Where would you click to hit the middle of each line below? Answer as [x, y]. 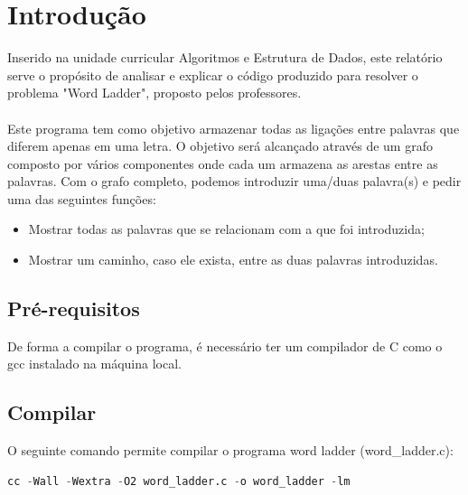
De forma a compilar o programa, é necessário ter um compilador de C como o [225, 346]
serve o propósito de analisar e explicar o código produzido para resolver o [213, 75]
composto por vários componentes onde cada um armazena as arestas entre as [223, 163]
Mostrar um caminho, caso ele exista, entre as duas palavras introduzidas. [233, 260]
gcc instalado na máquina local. [94, 364]
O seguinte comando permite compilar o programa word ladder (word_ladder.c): [230, 450]
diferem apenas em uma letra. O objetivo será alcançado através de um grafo [220, 146]
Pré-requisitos [74, 308]
